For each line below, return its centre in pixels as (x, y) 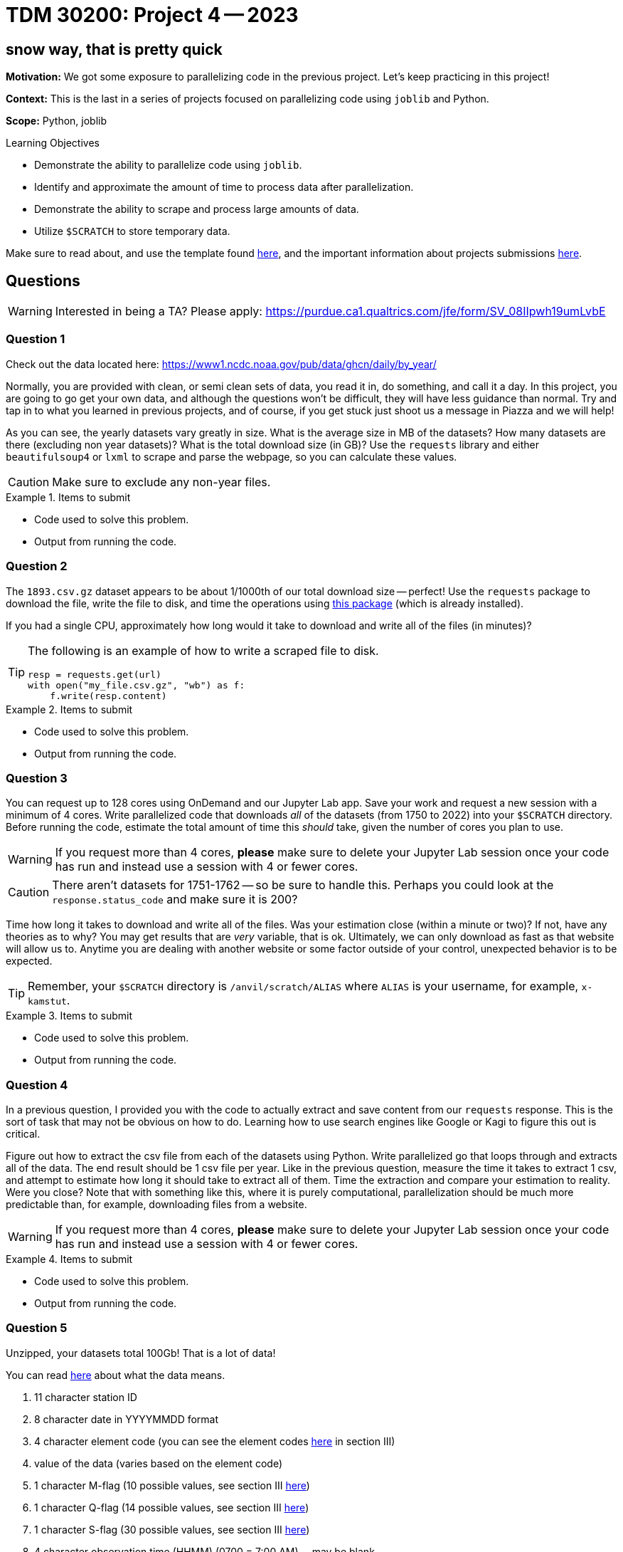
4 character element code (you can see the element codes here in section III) (215, 1441)
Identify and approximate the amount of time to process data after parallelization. (224, 187)
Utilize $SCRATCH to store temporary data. (132, 231)
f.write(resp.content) (108, 696)
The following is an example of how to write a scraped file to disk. (203, 650)
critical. (23, 1134)
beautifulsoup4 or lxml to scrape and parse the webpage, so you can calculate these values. (231, 456)
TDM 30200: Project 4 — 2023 (152, 15)
